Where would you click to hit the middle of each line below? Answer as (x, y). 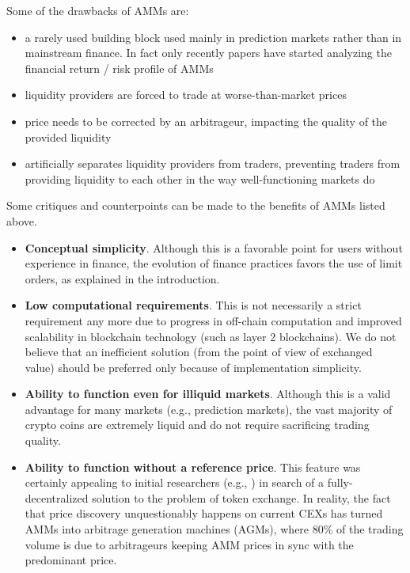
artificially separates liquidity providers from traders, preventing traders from (213, 163)
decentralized (57, 497)
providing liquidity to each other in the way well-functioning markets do (200, 178)
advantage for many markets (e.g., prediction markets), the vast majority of (209, 409)
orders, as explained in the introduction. (122, 278)
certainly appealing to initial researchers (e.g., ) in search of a (175, 482)
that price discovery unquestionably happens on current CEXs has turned (204, 513)
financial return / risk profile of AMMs (119, 68)
